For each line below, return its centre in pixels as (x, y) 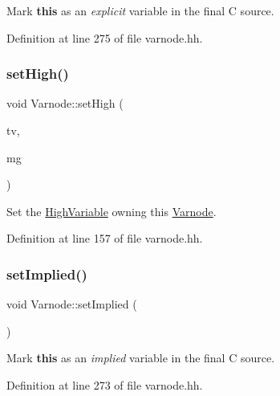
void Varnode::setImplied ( (72, 304)
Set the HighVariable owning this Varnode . (112, 211)
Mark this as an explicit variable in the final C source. (140, 10)
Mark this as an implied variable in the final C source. (141, 358)
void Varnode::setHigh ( (65, 103)
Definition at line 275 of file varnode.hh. (105, 37)
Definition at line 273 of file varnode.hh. (105, 384)
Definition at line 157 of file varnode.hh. (105, 238)
